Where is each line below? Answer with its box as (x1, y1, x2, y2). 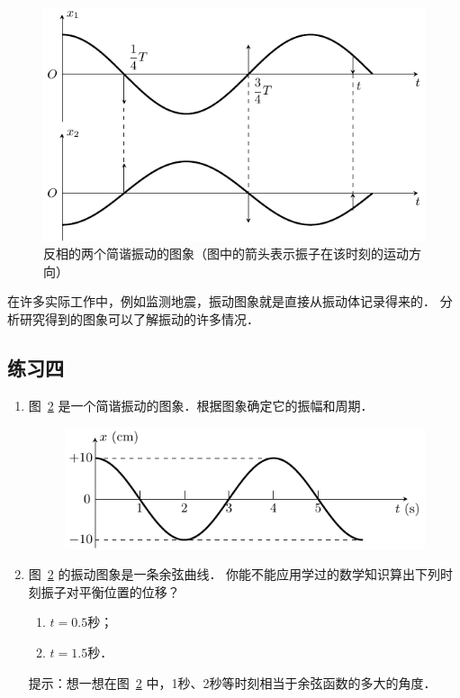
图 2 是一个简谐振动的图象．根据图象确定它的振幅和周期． (28, 395, 374, 414)
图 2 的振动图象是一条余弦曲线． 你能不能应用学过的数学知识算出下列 (28, 565, 441, 584)
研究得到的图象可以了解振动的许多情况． (19, 309, 259, 328)
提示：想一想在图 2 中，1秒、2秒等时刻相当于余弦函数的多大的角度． (28, 673, 437, 692)
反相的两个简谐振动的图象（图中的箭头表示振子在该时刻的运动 (43, 244, 409, 263)
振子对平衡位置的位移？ (41, 582, 180, 601)
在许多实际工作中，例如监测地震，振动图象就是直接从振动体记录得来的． (7, 292, 436, 311)
